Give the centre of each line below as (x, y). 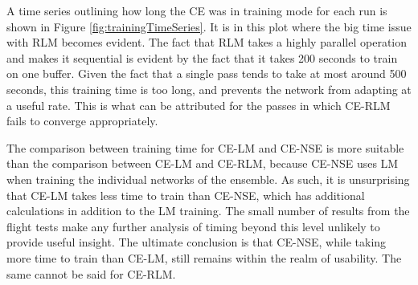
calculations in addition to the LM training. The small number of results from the (208, 211)
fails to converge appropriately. (82, 121)
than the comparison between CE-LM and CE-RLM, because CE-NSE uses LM (203, 163)
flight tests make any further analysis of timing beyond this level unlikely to (193, 226)
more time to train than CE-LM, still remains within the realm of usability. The (204, 257)
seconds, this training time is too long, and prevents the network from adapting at (209, 89)
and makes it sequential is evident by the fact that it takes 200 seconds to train (202, 57)
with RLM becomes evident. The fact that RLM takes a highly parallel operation (207, 42)
